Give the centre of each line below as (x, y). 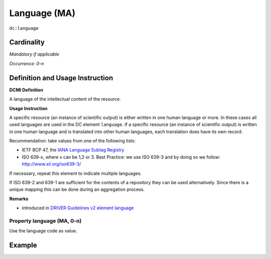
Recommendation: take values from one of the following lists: (72, 141)
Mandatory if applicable (34, 54)
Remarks (19, 199)
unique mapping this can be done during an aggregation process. (77, 189)
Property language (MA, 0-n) (45, 221)
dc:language (24, 28)
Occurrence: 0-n (27, 63)
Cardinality (27, 42)
